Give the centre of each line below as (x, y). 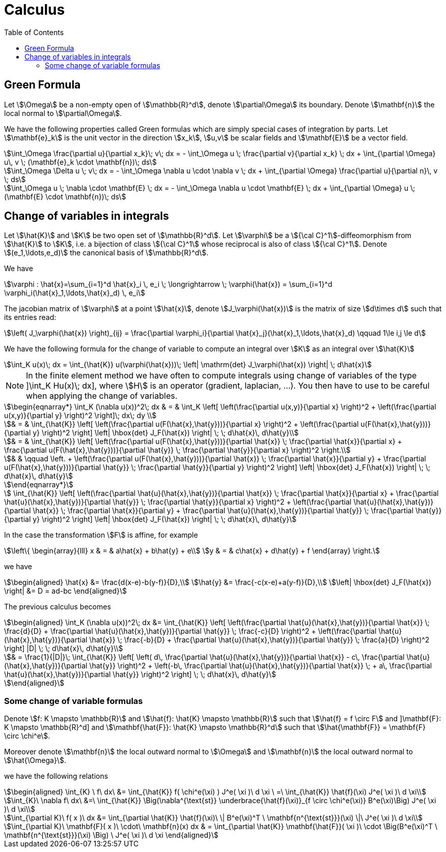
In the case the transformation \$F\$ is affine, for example (101, 535)
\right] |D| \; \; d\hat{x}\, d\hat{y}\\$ (64, 649)
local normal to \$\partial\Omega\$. (63, 113)
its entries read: (30, 317)
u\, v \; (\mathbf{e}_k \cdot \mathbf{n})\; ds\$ (80, 162)
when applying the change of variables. (102, 396)
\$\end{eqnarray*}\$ (39, 485)
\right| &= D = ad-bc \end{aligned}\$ (65, 591)
